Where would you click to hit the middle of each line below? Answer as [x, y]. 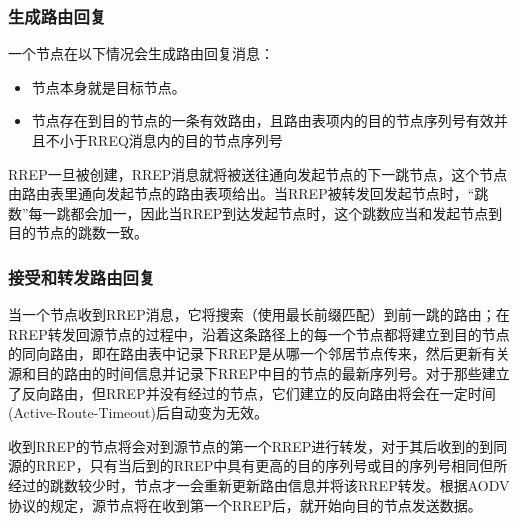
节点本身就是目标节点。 [108, 86]
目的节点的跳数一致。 [78, 232]
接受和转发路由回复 [82, 276]
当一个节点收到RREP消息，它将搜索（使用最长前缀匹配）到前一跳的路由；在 [259, 314]
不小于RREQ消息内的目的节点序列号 [164, 140]
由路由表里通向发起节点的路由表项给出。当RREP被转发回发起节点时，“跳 [248, 193]
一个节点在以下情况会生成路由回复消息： [141, 53]
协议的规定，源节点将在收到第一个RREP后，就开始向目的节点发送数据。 [245, 504]
